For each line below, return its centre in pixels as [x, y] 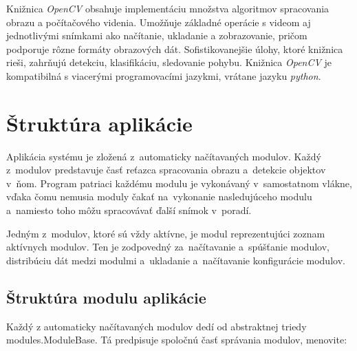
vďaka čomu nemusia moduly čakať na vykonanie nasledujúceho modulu [159, 196]
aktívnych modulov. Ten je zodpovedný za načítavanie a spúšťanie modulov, [168, 247]
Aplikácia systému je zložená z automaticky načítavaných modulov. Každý [164, 156]
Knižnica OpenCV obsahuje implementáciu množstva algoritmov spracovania [168, 8]
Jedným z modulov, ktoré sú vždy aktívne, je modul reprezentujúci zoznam [166, 233]
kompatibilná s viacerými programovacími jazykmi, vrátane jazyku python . [164, 75]
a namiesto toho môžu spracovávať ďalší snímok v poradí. [129, 210]
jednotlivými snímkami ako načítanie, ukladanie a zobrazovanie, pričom [157, 35]
